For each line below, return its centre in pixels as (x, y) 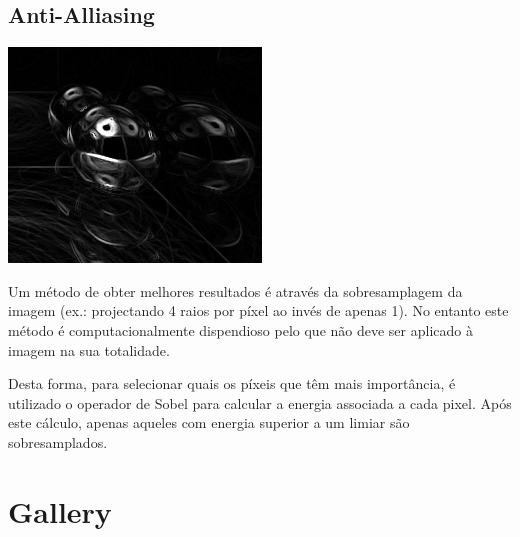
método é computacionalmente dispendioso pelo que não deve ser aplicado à (240, 329)
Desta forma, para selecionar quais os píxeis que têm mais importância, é (232, 383)
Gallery (60, 510)
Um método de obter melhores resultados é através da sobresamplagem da (235, 290)
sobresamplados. (58, 441)
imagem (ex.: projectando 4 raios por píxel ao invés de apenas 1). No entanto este (258, 310)
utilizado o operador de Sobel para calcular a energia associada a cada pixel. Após (260, 402)
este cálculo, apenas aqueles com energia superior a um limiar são (209, 422)
